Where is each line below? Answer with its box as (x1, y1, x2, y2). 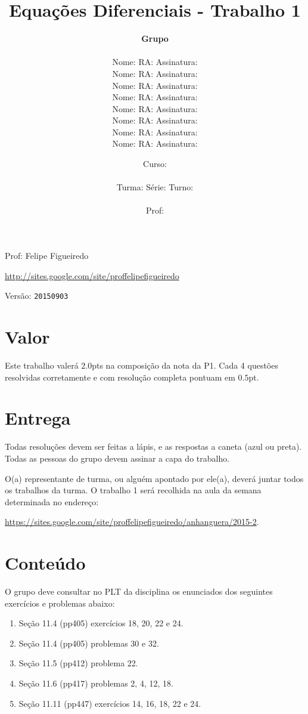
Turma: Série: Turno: (116, 181, 194, 193)
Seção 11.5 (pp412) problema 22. (18, 657, 138, 669)
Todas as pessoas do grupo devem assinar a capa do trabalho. (5, 452, 230, 464)
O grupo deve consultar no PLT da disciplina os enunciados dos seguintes (5, 585, 273, 597)
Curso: (143, 157, 167, 170)
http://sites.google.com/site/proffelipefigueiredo (5, 269, 179, 282)
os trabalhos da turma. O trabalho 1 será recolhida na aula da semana (5, 484, 262, 496)
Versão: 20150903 (5, 289, 69, 302)
